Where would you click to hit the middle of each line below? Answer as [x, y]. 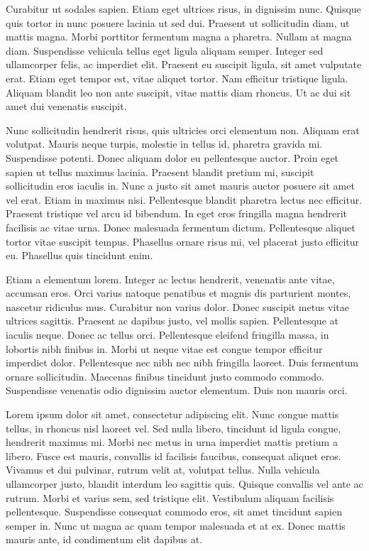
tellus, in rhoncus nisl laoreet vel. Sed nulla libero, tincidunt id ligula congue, [174, 428]
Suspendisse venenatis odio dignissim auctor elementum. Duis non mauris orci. [177, 390]
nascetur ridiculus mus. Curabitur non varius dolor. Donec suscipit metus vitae [177, 306]
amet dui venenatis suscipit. [66, 106]
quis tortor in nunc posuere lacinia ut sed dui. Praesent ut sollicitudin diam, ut [178, 22]
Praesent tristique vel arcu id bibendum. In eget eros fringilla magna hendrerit [177, 213]
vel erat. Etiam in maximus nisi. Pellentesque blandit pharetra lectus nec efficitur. [184, 199]
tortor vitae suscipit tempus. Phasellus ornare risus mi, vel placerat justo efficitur [183, 241]
